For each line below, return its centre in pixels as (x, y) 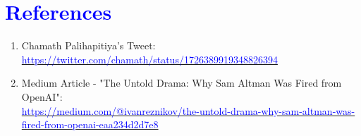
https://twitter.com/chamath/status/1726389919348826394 (149, 59)
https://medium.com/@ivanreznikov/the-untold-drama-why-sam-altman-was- (188, 110)
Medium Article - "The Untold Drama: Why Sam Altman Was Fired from (182, 83)
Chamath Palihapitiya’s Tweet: (88, 45)
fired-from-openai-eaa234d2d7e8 (90, 124)
